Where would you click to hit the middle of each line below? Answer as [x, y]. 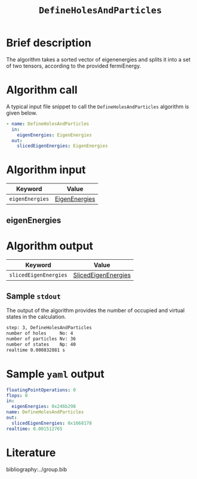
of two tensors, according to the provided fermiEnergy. [74, 66]
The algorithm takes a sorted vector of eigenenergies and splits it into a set [98, 59]
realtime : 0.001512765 [34, 429]
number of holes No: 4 [40, 333]
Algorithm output [50, 246]
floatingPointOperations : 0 [41, 390]
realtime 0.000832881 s [36, 350]
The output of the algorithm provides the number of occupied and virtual [96, 311]
